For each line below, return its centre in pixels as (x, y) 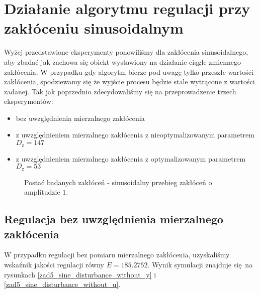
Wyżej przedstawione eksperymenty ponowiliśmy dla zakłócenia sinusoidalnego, (126, 52)
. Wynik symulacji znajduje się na (200, 264)
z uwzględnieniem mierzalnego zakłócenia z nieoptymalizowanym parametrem (135, 135)
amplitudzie (42, 192)
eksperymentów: (29, 101)
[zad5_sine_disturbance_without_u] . (62, 284)
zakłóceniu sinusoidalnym (94, 28)
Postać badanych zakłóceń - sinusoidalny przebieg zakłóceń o (118, 182)
